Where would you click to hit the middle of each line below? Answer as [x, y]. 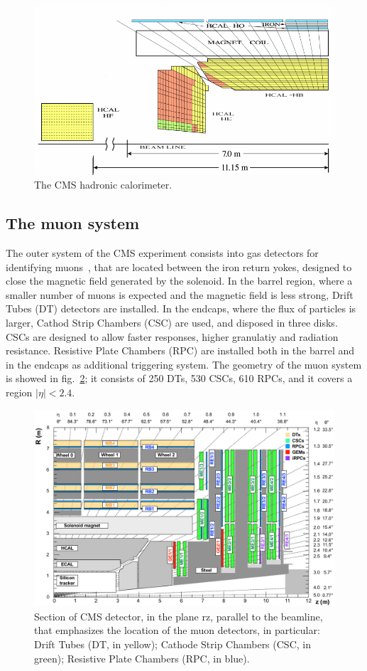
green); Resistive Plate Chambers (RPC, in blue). [142, 658]
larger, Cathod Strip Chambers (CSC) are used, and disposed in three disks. [172, 323]
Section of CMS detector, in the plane [116, 616]
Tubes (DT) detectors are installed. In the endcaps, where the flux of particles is [181, 308]
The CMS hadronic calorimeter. [103, 185]
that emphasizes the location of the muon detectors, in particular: [177, 630]
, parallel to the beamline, [267, 616]
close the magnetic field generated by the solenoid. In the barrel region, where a [179, 281]
